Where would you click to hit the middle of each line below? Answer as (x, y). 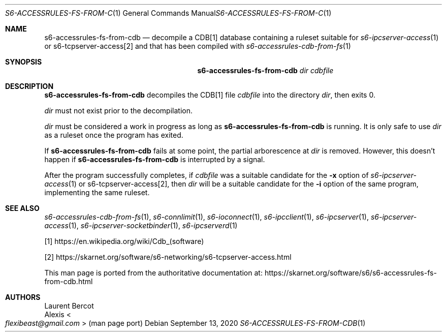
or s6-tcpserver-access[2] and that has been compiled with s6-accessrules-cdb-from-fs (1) (198, 46)
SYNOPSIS (24, 62)
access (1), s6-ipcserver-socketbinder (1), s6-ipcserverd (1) (141, 225)
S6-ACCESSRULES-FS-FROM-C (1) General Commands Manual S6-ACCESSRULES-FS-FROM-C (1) (168, 13)
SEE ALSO (22, 208)
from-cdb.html (69, 281)
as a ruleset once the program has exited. (114, 135)
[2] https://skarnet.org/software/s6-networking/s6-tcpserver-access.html (168, 257)
